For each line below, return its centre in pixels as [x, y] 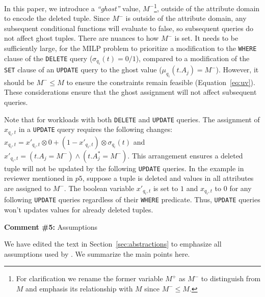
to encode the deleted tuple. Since [57, 18]
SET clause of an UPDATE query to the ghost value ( [83, 70]
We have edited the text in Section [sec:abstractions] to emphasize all [113, 244]
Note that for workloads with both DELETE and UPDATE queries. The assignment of [132, 119]
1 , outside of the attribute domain [207, 7]
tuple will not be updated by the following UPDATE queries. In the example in [124, 168]
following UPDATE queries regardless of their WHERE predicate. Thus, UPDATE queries [132, 199]
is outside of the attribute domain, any [186, 18]
